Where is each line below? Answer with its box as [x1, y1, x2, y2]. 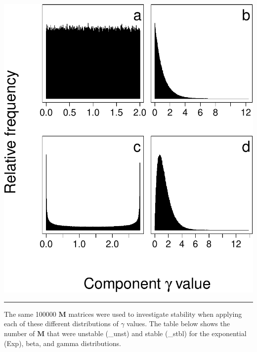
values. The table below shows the [127, 318, 230, 329]
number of [4, 328, 35, 338]
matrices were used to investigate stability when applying [68, 308, 242, 319]
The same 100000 [4, 308, 56, 319]
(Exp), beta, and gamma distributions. [4, 338, 121, 348]
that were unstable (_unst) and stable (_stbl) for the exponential [46, 328, 247, 338]
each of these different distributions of [4, 318, 119, 329]
